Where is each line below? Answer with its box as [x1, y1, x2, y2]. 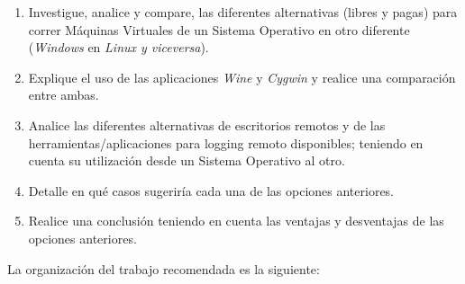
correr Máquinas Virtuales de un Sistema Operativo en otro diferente [28, 20, 410, 39]
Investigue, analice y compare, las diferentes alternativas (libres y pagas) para [28, 3, 458, 21]
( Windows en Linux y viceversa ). [28, 38, 209, 57]
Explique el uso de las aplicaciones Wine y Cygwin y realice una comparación [28, 67, 456, 86]
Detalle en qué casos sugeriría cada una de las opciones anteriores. [28, 181, 395, 200]
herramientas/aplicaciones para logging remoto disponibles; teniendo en [28, 133, 424, 152]
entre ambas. [28, 85, 99, 104]
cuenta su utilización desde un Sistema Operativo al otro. [28, 151, 345, 170]
